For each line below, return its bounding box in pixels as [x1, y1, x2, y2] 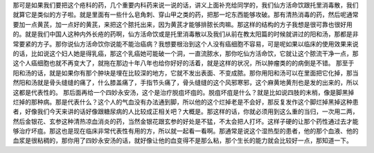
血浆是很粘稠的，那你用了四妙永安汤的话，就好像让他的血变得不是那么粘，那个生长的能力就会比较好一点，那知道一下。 [12, 136, 353, 145]
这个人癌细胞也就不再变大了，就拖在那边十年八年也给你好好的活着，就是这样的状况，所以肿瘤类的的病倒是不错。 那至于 [12, 59, 355, 67]
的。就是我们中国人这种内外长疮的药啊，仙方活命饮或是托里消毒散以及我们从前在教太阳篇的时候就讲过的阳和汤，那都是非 [12, 30, 359, 38]
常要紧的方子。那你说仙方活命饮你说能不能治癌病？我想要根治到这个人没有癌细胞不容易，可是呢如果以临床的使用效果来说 [12, 39, 359, 48]
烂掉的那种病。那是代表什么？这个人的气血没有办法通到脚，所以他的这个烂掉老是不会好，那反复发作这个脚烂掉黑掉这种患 [12, 98, 359, 106]
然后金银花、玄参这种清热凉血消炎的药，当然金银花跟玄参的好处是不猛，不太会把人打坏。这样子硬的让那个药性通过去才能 [12, 117, 359, 125]
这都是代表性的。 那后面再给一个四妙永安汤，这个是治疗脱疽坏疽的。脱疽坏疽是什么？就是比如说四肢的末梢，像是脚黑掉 [12, 88, 355, 96]
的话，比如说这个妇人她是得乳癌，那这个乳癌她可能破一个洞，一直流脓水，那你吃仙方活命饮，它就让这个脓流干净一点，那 [12, 49, 359, 57]
